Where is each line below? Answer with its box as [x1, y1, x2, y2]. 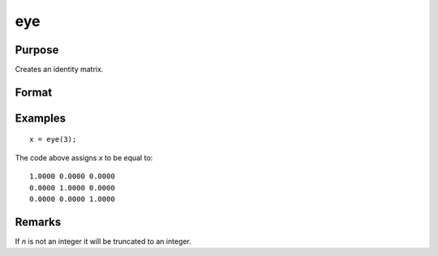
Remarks [15, 215, 62, 228]
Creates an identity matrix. [15, 65, 104, 75]
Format [15, 85, 53, 99]
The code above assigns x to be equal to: [15, 152, 153, 162]
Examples [15, 111, 67, 125]
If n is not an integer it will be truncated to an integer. [15, 236, 192, 246]
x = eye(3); [29, 134, 77, 144]
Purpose [15, 43, 59, 57]
